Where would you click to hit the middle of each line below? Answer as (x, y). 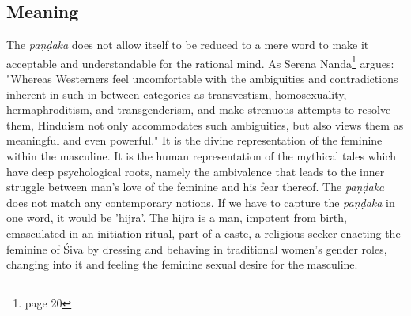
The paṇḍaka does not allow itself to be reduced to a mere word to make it (188, 45)
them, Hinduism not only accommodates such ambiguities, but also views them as (205, 124)
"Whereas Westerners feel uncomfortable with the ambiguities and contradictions (202, 79)
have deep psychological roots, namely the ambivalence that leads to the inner (196, 171)
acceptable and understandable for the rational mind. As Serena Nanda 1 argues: (200, 62)
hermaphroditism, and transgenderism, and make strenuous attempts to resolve (199, 109)
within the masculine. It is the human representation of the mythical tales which (202, 156)
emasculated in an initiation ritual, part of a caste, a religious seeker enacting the (204, 233)
